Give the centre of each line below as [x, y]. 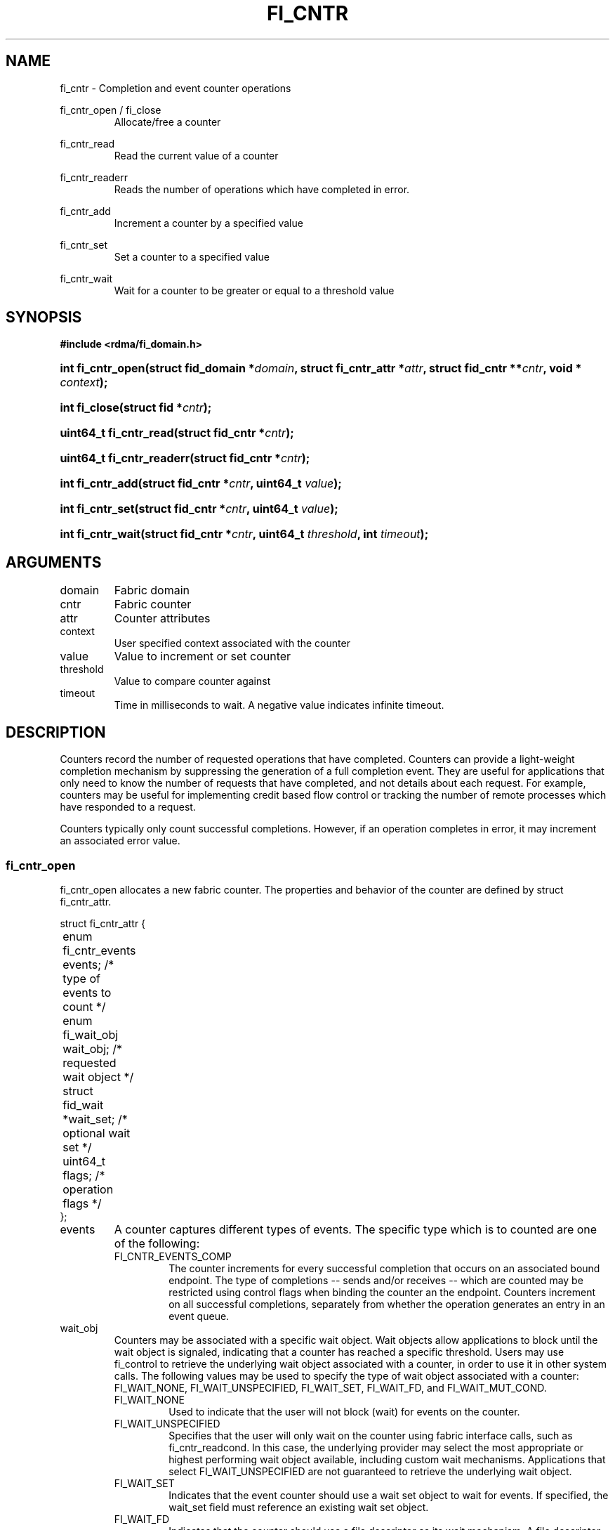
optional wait [97, 1133]
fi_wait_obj [91, 1034]
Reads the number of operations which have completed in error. [262, 189]
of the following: [157, 1243]
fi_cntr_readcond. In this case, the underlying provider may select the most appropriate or [376, 1447]
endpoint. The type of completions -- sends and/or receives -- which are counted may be [376, 1280]
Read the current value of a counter [196, 155]
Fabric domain [152, 590]
